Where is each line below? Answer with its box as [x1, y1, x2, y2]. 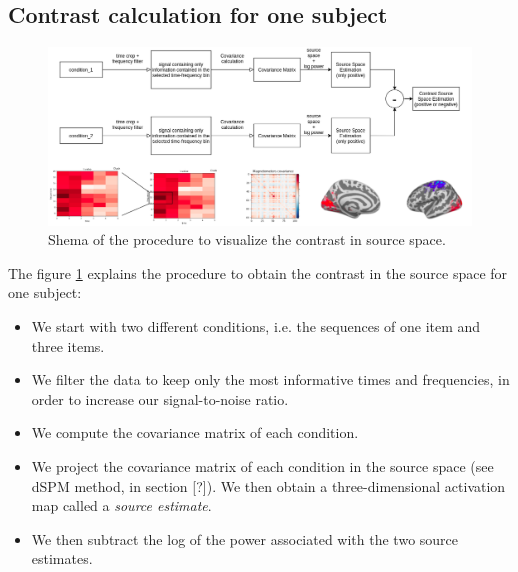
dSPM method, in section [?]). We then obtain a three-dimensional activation [31, 475, 506, 496]
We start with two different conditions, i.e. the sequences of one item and [31, 316, 481, 337]
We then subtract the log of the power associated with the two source [31, 528, 459, 549]
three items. [31, 335, 105, 356]
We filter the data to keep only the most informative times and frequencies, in [31, 369, 510, 390]
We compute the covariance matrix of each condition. [31, 422, 359, 443]
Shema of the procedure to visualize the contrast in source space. [48, 229, 446, 250]
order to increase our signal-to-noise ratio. [31, 388, 289, 409]
